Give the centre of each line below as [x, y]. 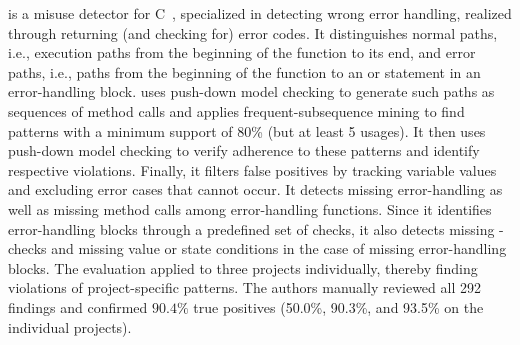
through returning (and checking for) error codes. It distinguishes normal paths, [253, 32]
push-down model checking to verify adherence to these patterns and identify [244, 150]
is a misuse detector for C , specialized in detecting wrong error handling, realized [260, 13]
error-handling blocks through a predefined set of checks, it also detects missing [251, 228]
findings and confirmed [78, 306]
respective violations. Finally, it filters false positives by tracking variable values [252, 169]
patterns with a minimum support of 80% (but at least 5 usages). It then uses [247, 130]
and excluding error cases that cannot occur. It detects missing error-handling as [255, 189]
